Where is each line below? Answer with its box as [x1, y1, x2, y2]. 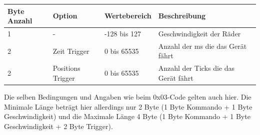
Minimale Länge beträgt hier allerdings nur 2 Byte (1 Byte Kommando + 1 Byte [4, 101, 252, 112]
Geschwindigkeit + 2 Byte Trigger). [4, 121, 113, 131]
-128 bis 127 [104, 28, 141, 38]
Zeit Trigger [52, 45, 89, 56]
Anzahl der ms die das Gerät [158, 40, 247, 51]
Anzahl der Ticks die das [158, 63, 235, 73]
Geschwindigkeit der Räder [158, 28, 241, 38]
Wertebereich [104, 10, 151, 21]
